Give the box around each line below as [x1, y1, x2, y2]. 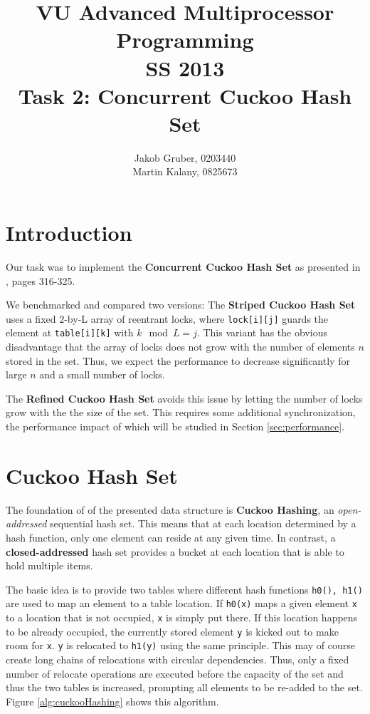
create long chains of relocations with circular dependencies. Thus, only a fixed [6, 652, 349, 667]
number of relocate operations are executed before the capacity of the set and [6, 666, 344, 681]
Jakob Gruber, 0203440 [134, 150, 236, 165]
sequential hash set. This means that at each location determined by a [50, 516, 356, 531]
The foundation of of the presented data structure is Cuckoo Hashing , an [6, 502, 334, 517]
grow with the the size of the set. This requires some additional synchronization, [6, 405, 356, 420]
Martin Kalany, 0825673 [132, 164, 238, 179]
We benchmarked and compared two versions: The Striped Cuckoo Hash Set [6, 297, 356, 312]
